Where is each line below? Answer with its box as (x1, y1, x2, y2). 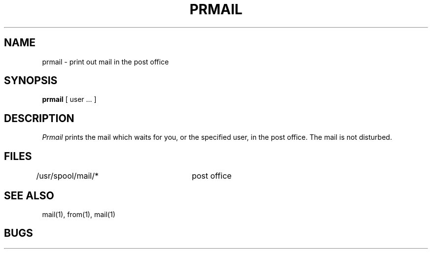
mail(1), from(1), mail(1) (42, 210, 115, 219)
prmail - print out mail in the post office (42, 57, 169, 66)
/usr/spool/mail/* (36, 171, 99, 181)
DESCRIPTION (4, 112, 74, 125)
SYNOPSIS (4, 74, 58, 87)
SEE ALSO (4, 189, 54, 202)
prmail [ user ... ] (42, 95, 97, 104)
